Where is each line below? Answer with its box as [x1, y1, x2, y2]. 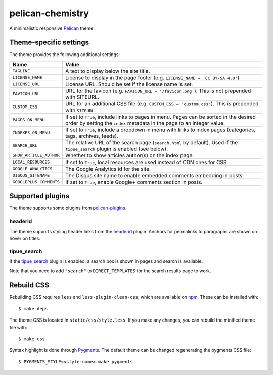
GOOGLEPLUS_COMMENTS [12, 179, 60, 185]
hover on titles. [9, 235, 40, 241]
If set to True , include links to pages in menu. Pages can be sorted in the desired [65, 113, 256, 120]
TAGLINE [12, 68, 30, 74]
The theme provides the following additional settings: [9, 51, 120, 58]
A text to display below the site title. [65, 67, 150, 74]
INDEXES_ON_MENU [12, 130, 50, 136]
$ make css [18, 336, 45, 342]
